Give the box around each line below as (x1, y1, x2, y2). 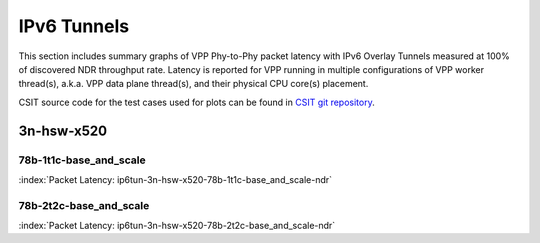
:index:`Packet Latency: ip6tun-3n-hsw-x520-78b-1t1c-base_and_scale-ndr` (18, 173, 333, 185)
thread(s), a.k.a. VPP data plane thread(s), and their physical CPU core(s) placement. (18, 78, 369, 90)
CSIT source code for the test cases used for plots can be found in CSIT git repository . (18, 96, 375, 108)
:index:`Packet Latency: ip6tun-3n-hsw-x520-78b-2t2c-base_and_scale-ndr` (18, 220, 336, 232)
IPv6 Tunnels (18, 15, 130, 37)
